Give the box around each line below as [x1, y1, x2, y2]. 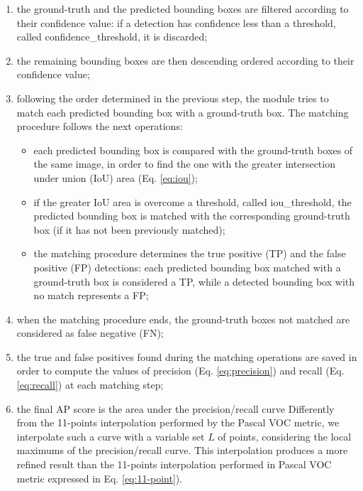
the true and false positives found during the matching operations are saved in [16, 349, 357, 364]
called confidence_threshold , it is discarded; [16, 29, 208, 44]
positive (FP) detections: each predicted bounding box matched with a [33, 259, 341, 274]
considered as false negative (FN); [16, 325, 164, 340]
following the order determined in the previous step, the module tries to [16, 90, 329, 105]
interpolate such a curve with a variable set [16, 428, 205, 443]
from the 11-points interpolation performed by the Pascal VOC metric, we [16, 415, 340, 430]
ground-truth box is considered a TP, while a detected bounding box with [33, 274, 355, 288]
